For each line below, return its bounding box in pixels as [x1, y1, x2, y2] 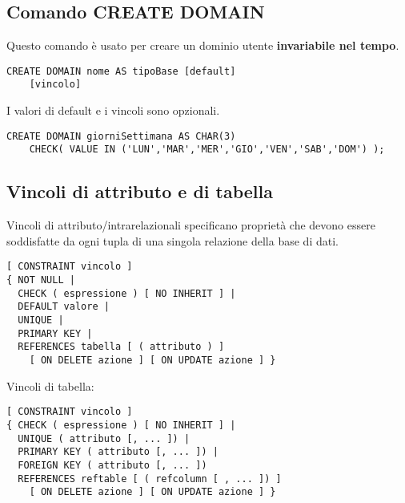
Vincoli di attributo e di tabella [6, 179, 273, 204]
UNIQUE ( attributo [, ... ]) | [18, 432, 190, 444]
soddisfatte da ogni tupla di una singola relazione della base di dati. [6, 232, 339, 249]
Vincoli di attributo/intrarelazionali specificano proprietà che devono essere [6, 217, 375, 233]
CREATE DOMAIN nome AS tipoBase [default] [6, 65, 236, 77]
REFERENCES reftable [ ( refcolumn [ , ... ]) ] [18, 473, 282, 485]
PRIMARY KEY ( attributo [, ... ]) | [18, 446, 219, 458]
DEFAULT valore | [18, 301, 110, 313]
